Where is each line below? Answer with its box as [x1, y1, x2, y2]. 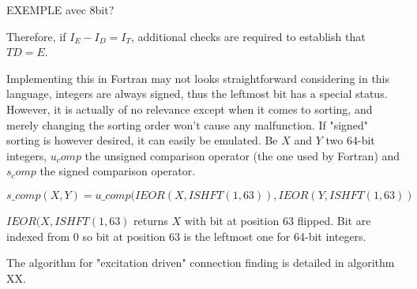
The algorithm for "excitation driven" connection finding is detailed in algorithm [6, 254, 395, 271]
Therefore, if [6, 28, 66, 44]
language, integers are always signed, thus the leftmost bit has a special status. [6, 85, 388, 102]
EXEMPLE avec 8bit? [6, 2, 115, 17]
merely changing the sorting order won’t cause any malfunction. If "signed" [6, 116, 369, 133]
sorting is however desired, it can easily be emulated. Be [6, 132, 278, 148]
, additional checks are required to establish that [130, 28, 366, 44]
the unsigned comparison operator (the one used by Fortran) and [85, 147, 400, 163]
